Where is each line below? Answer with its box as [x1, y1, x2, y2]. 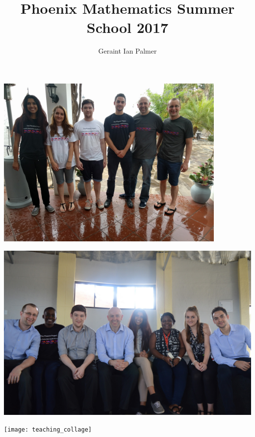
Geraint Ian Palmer [98, 46, 157, 56]
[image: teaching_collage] [4, 426, 92, 434]
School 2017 [86, 17, 169, 37]
